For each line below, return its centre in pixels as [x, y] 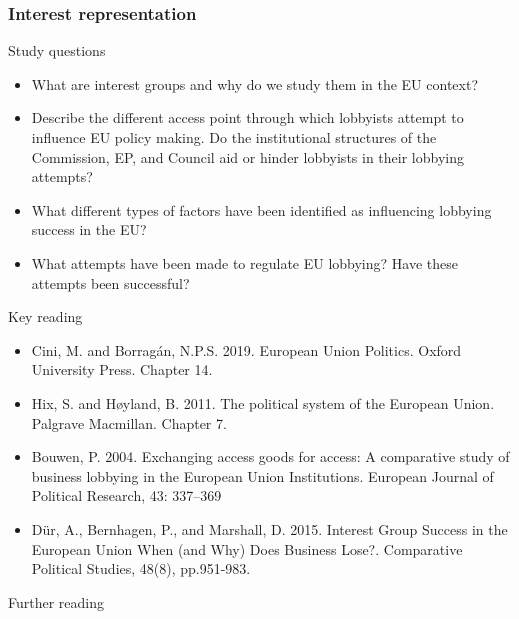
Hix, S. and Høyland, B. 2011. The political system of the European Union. [263, 402]
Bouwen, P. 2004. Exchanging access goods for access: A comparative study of [270, 456]
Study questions [57, 50]
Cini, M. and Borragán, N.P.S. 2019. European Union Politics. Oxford [246, 349]
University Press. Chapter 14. [122, 369]
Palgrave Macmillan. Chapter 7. [129, 422]
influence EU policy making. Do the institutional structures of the [234, 137]
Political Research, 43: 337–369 [126, 495]
